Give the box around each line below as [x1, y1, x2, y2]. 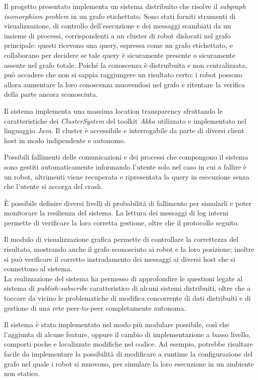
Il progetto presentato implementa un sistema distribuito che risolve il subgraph [4, 1, 246, 11]
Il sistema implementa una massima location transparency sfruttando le [4, 105, 223, 116]
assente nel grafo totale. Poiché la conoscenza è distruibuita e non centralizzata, [4, 59, 247, 70]
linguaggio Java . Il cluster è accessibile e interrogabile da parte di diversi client [4, 125, 245, 136]
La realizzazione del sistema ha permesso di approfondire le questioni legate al [4, 273, 243, 283]
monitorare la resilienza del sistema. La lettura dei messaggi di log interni [4, 207, 229, 218]
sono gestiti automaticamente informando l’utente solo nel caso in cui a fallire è [4, 161, 247, 172]
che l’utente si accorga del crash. [4, 181, 103, 191]
